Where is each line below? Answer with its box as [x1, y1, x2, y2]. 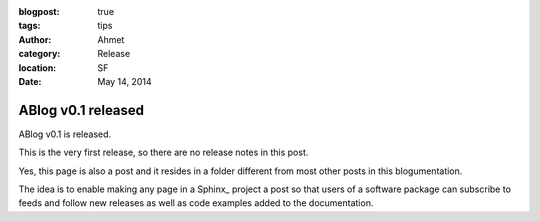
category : [18, 48, 61, 60]
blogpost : [18, 6, 60, 17]
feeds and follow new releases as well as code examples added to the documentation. [18, 197, 374, 209]
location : [18, 61, 57, 74]
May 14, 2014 [97, 75, 152, 87]
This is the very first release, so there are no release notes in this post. [18, 146, 309, 159]
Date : [18, 75, 42, 87]
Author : [18, 33, 52, 45]
